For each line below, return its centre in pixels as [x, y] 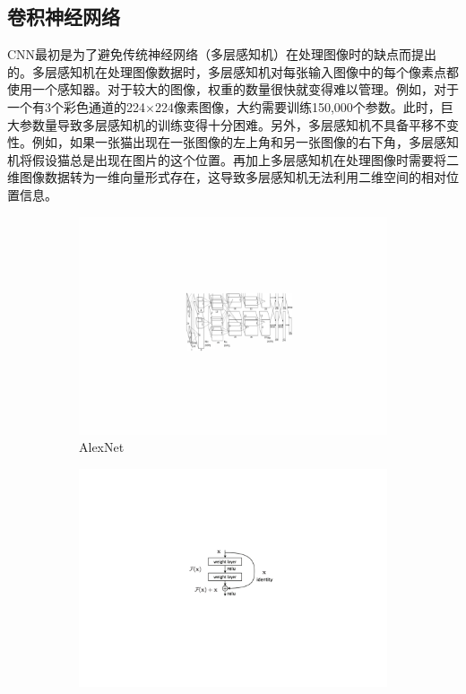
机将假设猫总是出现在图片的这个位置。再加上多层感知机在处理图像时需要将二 [233, 159]
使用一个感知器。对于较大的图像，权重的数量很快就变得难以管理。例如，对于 [233, 89]
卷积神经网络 [64, 17]
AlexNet [102, 447]
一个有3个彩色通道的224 [76, 106]
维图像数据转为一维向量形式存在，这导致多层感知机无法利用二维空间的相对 [227, 177]
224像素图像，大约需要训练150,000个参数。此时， [298, 106]
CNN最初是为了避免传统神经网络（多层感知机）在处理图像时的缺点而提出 [222, 54]
